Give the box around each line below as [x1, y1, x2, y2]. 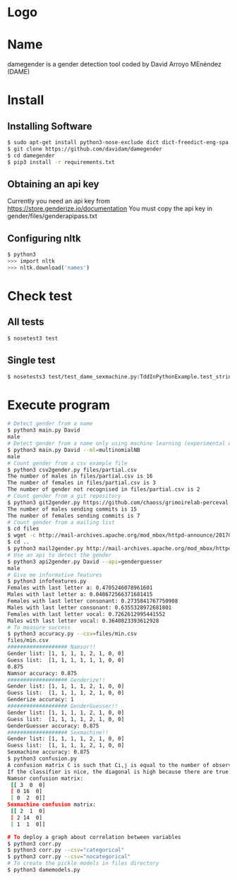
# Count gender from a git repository [7, 492, 121, 499]
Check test [7, 288, 73, 304]
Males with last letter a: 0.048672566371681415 [7, 591, 153, 598]
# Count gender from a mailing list [7, 518, 115, 526]
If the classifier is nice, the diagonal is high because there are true [7, 768, 229, 775]
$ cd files [7, 525, 39, 533]
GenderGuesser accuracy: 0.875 [7, 722, 99, 730]
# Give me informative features [7, 571, 102, 578]
